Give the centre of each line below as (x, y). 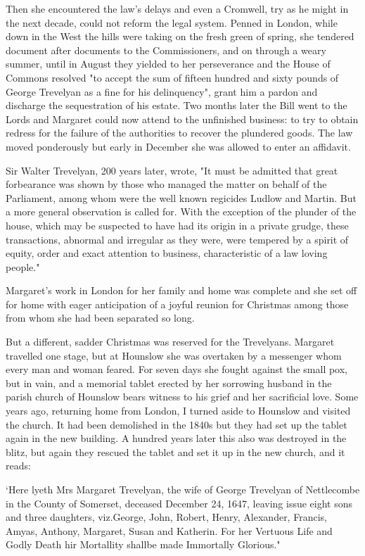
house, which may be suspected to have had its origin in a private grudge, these (177, 225)
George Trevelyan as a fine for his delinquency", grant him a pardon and (162, 91)
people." (23, 266)
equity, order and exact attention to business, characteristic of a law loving (167, 253)
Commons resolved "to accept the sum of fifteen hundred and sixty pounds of (172, 77)
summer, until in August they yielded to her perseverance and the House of (168, 64)
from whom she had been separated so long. (100, 318)
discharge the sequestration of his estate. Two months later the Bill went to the (177, 105)
